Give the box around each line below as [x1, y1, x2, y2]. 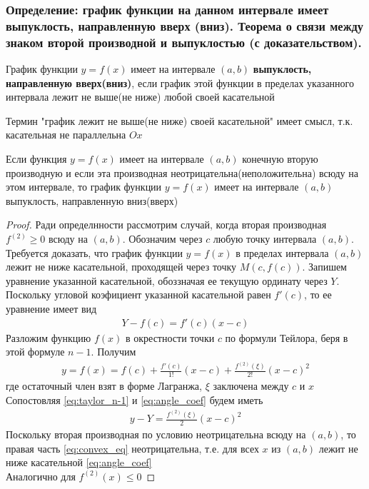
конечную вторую [242, 151, 318, 166]
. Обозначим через [122, 231, 203, 246]
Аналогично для [6, 468, 76, 483]
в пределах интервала [236, 245, 329, 260]
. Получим [91, 344, 136, 359]
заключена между [213, 378, 289, 393]
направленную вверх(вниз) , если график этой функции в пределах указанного [6, 75, 354, 90]
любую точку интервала [213, 231, 317, 246]
